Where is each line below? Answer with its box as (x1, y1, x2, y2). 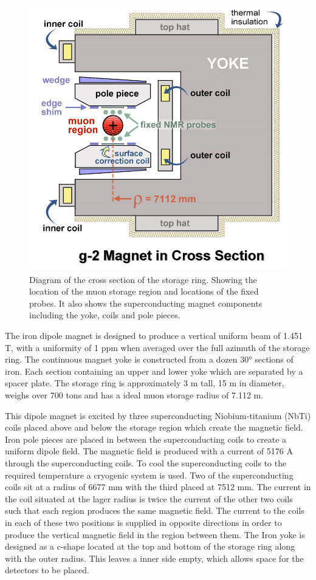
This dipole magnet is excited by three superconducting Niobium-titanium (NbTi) (5, 409, 311, 421)
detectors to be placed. (5, 564, 89, 576)
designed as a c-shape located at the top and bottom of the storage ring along (5, 540, 295, 553)
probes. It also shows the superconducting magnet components (29, 296, 263, 309)
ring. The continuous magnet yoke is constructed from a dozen (5, 353, 238, 366)
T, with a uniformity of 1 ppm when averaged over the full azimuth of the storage (5, 341, 310, 353)
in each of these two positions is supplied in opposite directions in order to (5, 516, 282, 528)
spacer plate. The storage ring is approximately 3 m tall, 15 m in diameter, (5, 377, 284, 389)
